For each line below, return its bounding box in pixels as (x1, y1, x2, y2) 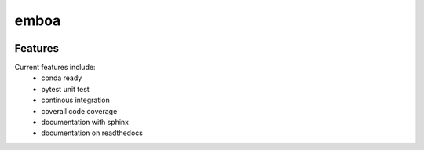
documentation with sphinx (41, 118, 130, 127)
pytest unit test (41, 84, 90, 93)
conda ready (41, 73, 82, 82)
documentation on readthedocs (41, 128, 143, 137)
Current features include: (14, 63, 96, 72)
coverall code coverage (41, 106, 118, 115)
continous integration (41, 95, 110, 105)
